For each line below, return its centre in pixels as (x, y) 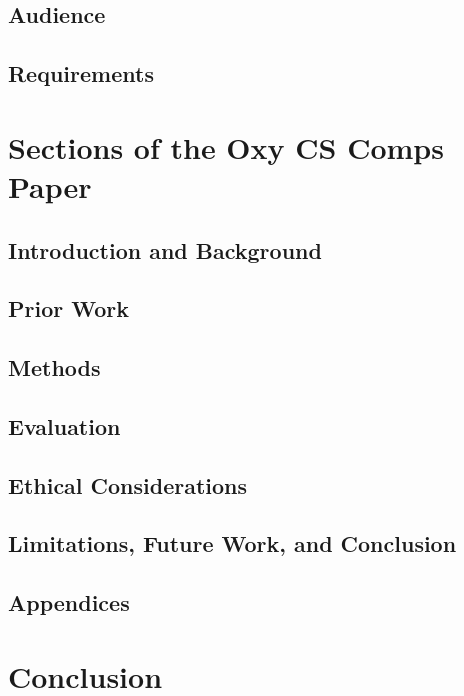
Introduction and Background (165, 249)
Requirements (81, 73)
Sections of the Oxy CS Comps (226, 146)
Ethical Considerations (128, 484)
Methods (54, 367)
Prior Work (68, 308)
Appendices (69, 602)
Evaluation (64, 425)
